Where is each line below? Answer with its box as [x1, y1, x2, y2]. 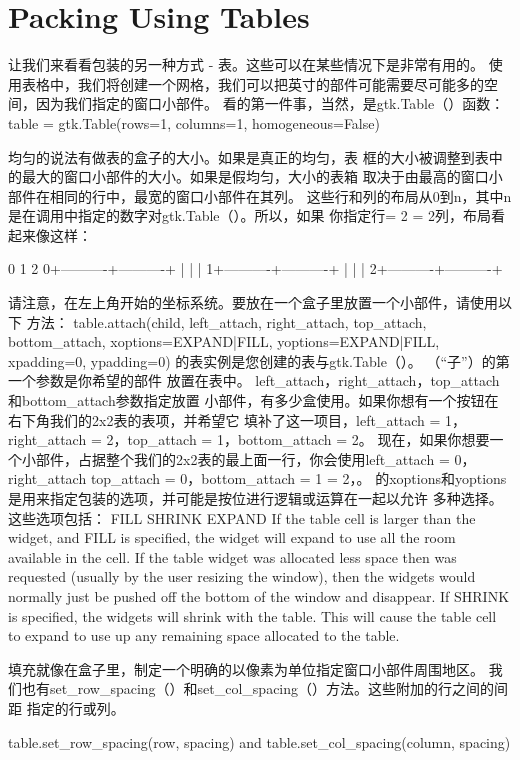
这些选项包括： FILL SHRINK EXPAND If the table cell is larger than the [8, 507, 476, 528]
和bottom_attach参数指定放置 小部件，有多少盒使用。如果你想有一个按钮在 [8, 390, 499, 411]
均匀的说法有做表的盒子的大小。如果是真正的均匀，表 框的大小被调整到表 [8, 146, 489, 167]
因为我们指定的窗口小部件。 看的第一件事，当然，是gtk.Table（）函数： [35, 93, 505, 114]
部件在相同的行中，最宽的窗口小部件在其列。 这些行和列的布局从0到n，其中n [8, 185, 512, 206]
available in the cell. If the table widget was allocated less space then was [8, 546, 457, 567]
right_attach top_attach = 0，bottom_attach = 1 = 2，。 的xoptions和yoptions [8, 468, 507, 489]
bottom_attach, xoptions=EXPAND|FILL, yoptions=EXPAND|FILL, [8, 331, 440, 352]
